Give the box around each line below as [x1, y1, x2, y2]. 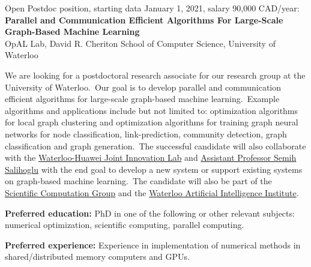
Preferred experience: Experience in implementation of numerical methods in [5, 238, 301, 251]
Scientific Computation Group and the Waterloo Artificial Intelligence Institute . [5, 186, 299, 199]
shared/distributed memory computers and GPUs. [5, 250, 190, 263]
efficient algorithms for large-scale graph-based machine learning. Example [5, 92, 280, 105]
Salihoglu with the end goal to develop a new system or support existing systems [5, 163, 303, 175]
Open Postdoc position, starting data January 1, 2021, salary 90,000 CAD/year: [5, 2, 300, 14]
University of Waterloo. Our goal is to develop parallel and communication [5, 80, 282, 93]
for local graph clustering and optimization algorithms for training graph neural [5, 116, 298, 128]
